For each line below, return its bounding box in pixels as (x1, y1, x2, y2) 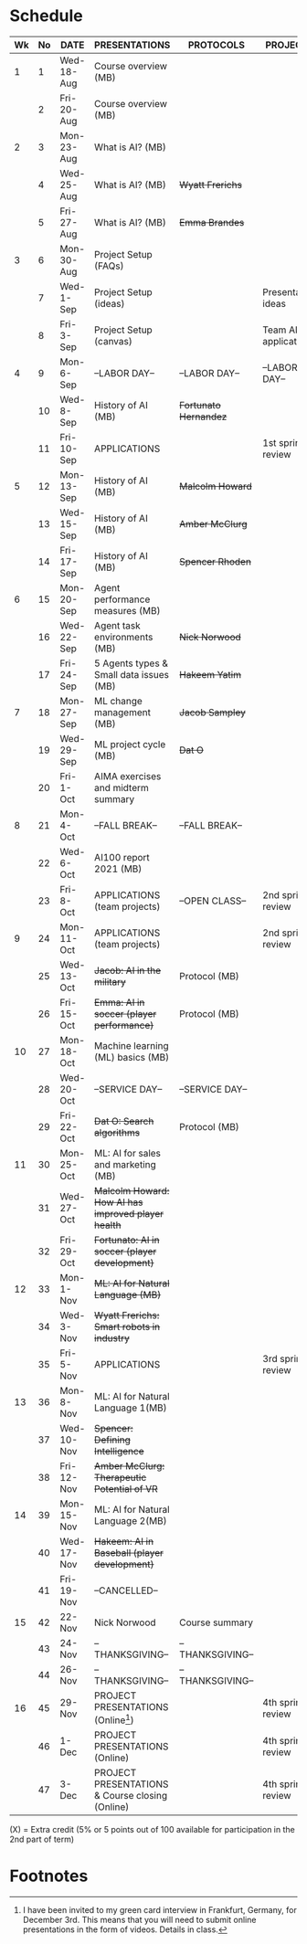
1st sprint (262, 436, 304, 449)
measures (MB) (94, 604, 161, 617)
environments (94, 630, 153, 643)
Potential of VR (94, 1482, 158, 1495)
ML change (94, 694, 143, 707)
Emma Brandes (179, 216, 245, 228)
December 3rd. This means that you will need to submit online (22, 1915, 257, 1926)
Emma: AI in (94, 996, 145, 1009)
